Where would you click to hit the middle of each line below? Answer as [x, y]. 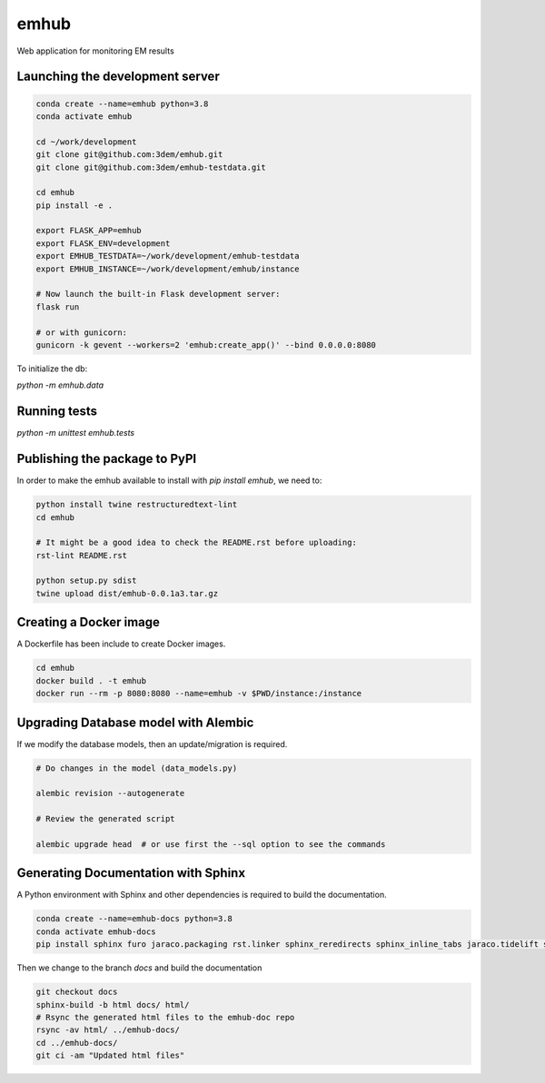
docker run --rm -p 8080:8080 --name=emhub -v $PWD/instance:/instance [199, 694]
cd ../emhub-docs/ [77, 1043]
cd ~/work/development [86, 142]
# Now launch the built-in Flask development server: [158, 294]
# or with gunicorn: [81, 332]
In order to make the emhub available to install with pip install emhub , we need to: [169, 480]
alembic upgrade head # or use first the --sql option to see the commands [211, 844]
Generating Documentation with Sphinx [131, 873]
